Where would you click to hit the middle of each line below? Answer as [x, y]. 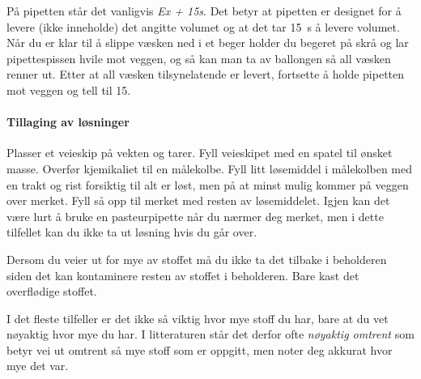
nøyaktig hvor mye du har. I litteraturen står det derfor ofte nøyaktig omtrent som [210, 334]
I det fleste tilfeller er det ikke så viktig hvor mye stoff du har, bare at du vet [198, 318]
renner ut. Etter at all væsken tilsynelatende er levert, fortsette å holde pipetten [206, 74]
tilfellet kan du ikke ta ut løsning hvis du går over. [132, 232]
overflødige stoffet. [52, 291]
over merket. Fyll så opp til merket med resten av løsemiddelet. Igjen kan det [198, 200]
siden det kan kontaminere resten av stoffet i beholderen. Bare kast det [183, 275]
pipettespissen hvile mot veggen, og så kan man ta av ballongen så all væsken [199, 58]
